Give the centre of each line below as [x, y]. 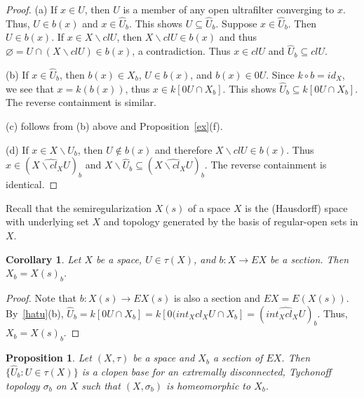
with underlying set [47, 221]
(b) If [17, 75]
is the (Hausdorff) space [296, 207]
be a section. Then [310, 259]
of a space [209, 207]
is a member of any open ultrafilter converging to [229, 9]
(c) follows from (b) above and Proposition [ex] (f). [114, 126]
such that [101, 385]
